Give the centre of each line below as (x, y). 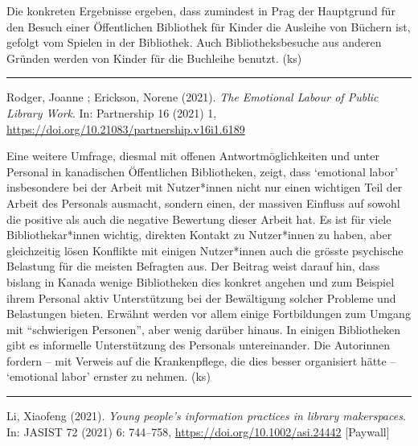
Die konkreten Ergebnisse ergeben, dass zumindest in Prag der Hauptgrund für (201, 10)
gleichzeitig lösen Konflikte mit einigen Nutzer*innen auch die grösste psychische (205, 250)
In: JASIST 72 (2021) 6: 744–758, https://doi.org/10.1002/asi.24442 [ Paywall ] (198, 431)
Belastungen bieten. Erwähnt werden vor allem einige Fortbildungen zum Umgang (209, 314)
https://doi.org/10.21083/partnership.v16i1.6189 (126, 128)
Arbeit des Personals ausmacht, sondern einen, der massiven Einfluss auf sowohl (203, 202)
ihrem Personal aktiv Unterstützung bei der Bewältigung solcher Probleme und (201, 297)
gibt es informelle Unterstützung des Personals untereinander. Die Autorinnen (199, 345)
